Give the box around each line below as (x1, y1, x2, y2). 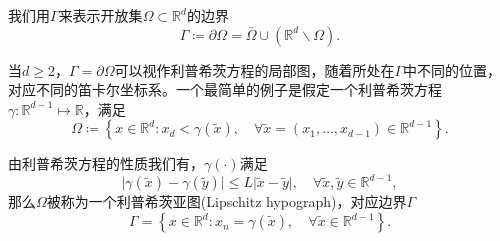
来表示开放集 (58, 5, 143, 25)
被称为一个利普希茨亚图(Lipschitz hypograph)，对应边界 (46, 191, 407, 212)
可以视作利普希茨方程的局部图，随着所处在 (114, 59, 395, 80)
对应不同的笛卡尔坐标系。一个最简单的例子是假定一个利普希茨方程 (8, 79, 442, 100)
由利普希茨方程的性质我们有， (8, 153, 204, 174)
